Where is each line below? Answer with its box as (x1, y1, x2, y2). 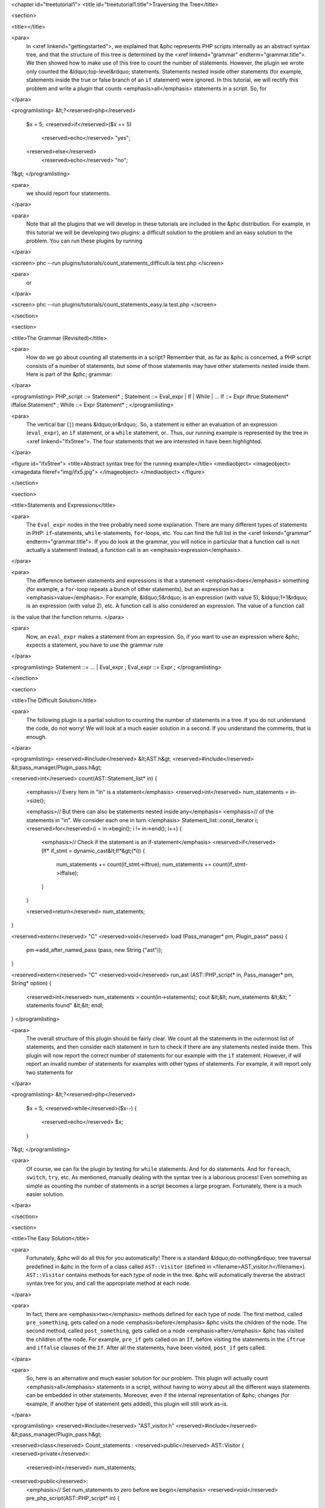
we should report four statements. (26, 190, 111, 197)
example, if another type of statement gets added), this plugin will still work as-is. (26, 1400, 228, 1407)
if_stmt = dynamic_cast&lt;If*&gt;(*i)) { (50, 847, 146, 854)
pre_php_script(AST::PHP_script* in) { (26, 1495, 120, 1502)
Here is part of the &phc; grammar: (26, 371, 113, 378)
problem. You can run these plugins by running (26, 237, 143, 244)
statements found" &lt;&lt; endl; (26, 1001, 104, 1009)
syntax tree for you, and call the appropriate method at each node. (26, 1279, 191, 1287)
